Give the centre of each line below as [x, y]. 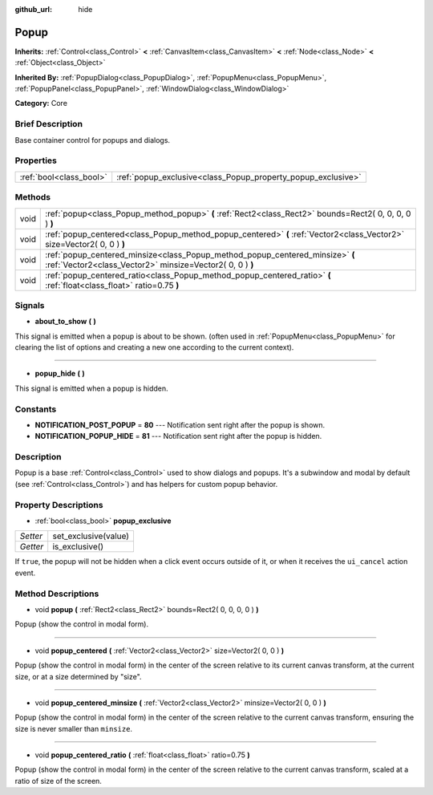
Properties [36, 160]
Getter [32, 547]
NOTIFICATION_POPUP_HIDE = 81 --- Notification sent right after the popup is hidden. [178, 436]
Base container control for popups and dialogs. [93, 140]
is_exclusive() [78, 547]
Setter [31, 536]
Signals [30, 305]
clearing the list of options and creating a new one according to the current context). [154, 347]
